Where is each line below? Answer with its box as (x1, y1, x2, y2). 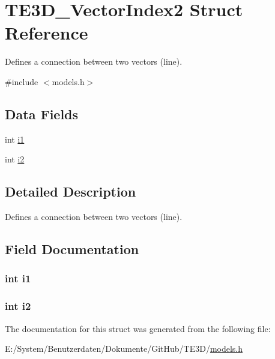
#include (5, 75, 38, 88)
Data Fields (5, 104, 79, 123)
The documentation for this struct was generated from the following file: (5, 322, 271, 334)
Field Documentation (5, 240, 139, 258)
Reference (5, 20, 88, 45)
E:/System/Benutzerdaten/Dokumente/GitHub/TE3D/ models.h (5, 342, 243, 355)
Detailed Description (5, 182, 136, 201)
